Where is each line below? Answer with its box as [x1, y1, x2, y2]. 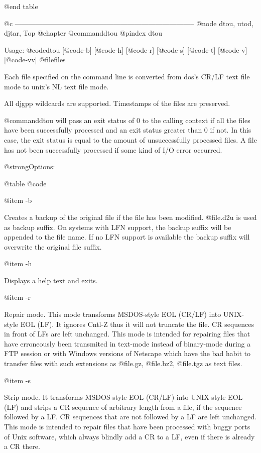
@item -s [4, 375, 31, 385]
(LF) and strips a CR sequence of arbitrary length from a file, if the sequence [4, 401, 242, 412]
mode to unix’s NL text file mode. [4, 81, 109, 91]
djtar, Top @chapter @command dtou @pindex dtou [4, 28, 163, 38]
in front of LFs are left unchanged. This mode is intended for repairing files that [4, 328, 250, 339]
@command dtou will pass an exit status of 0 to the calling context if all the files [4, 115, 250, 125]
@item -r [4, 292, 31, 302]
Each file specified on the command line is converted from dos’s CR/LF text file [4, 71, 250, 81]
